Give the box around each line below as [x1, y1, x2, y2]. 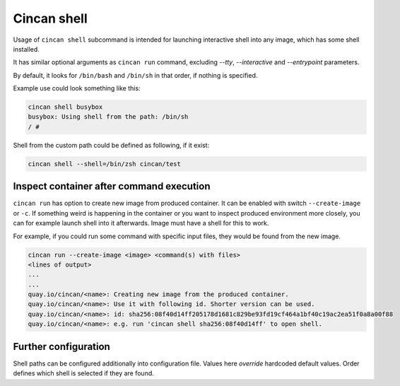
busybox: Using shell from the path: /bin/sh [28, 113, 189, 121]
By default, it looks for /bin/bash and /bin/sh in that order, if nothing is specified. [13, 71, 258, 79]
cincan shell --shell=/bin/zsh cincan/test [28, 160, 182, 168]
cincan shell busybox [28, 103, 103, 111]
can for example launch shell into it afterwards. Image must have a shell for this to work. [13, 219, 269, 228]
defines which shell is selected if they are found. [13, 369, 155, 378]
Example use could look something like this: [13, 84, 141, 93]
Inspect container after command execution [13, 180, 211, 192]
